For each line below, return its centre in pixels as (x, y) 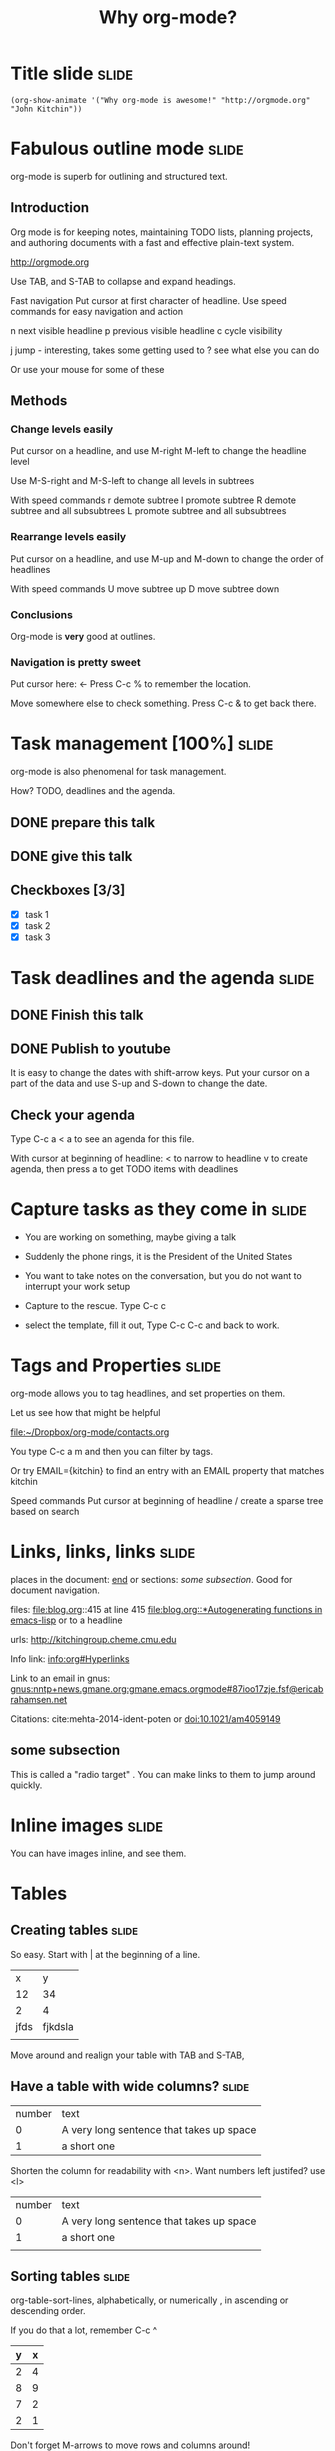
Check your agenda (72, 1114)
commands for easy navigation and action (97, 311)
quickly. (26, 1785)
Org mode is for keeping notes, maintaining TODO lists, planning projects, (161, 232)
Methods (39, 401)
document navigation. (55, 1590)
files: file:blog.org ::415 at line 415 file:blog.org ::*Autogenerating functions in (166, 1609)
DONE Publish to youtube (91, 1048)
